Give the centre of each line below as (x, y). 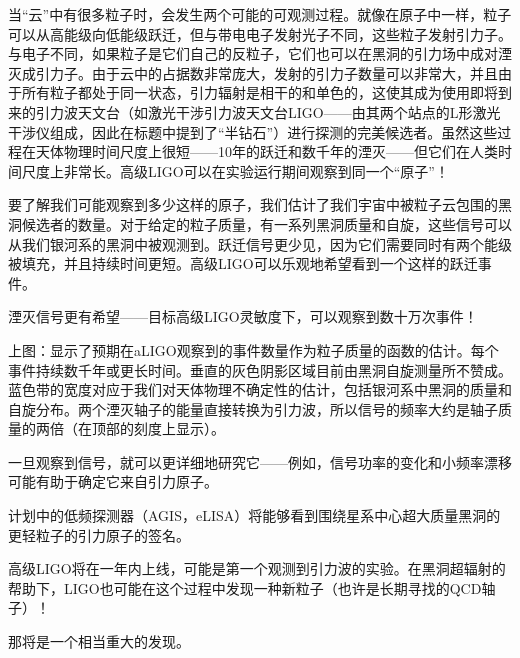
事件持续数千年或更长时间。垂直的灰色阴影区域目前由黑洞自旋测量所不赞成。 (260, 369)
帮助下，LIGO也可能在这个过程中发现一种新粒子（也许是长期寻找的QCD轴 (252, 587)
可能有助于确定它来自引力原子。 (113, 481)
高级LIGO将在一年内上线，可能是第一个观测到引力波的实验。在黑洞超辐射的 (257, 568)
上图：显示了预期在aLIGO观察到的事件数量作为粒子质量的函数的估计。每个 (253, 349)
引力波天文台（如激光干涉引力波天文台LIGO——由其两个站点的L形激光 (268, 111)
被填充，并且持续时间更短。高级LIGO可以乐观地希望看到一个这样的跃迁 (243, 263)
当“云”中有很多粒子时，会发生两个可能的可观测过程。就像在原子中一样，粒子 (260, 14)
